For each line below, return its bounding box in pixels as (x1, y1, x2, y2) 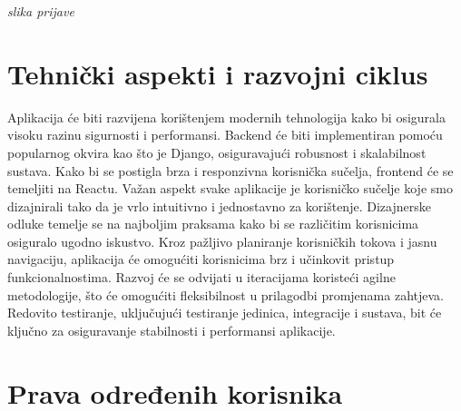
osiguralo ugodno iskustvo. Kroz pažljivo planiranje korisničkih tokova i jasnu (7, 231, 437, 250)
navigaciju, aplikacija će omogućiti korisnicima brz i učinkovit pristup (7, 250, 395, 269)
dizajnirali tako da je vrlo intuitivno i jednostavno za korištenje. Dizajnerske (7, 196, 431, 215)
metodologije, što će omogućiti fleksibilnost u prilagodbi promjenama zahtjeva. (7, 285, 444, 304)
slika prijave (7, 2, 74, 20)
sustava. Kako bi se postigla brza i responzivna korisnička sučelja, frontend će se (7, 161, 454, 180)
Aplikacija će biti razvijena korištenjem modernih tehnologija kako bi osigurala (7, 107, 446, 126)
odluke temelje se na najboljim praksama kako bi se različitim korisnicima (7, 214, 419, 233)
